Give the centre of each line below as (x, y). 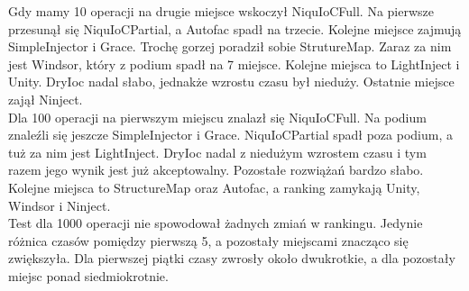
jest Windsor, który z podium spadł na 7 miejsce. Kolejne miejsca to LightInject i (234, 64)
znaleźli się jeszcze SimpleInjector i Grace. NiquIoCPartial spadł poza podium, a (230, 135)
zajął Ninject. (46, 99)
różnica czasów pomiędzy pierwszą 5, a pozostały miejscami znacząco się (208, 240)
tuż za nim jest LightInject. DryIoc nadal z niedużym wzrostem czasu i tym (217, 152)
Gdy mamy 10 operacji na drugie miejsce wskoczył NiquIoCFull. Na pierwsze (221, 11)
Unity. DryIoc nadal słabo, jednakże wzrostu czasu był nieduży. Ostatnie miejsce (231, 82)
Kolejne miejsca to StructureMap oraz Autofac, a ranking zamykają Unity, (214, 187)
